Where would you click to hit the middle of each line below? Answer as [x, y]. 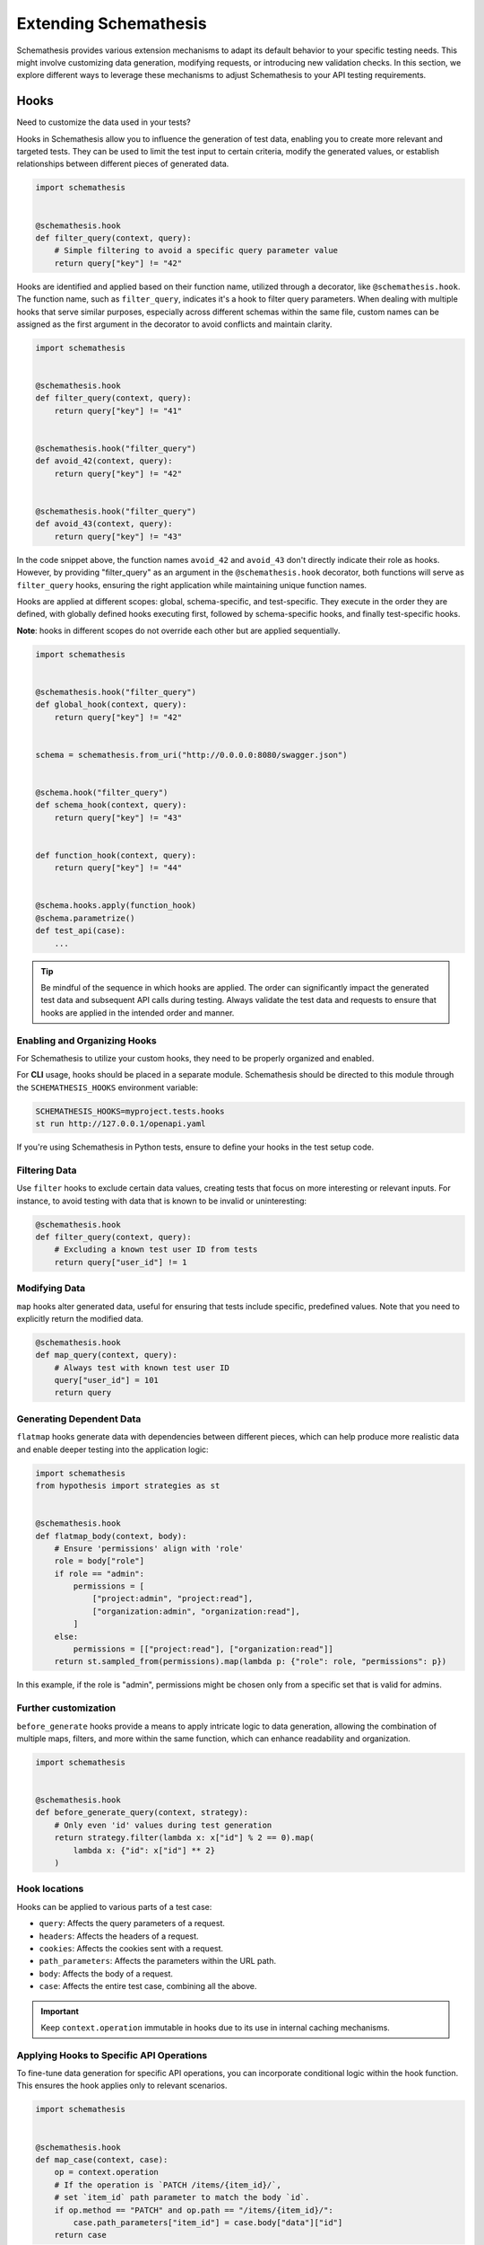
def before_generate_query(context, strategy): [142, 1813]
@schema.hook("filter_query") [102, 792]
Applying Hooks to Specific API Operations [112, 2055]
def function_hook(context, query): [116, 855]
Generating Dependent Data [79, 1419]
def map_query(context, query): [107, 1355]
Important [60, 2011]
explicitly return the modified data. [80, 1318]
